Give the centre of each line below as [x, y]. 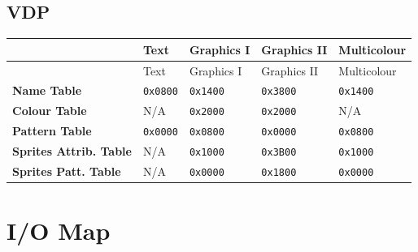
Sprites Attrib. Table [72, 151]
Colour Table [50, 111]
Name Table [47, 90]
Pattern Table [52, 131]
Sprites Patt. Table [67, 171]
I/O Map [59, 231]
